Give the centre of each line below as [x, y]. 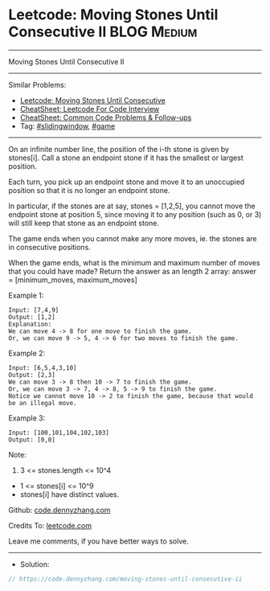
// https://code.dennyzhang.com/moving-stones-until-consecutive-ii [125, 579]
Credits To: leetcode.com [50, 525]
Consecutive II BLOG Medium [103, 32]
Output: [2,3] [32, 375]
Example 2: [27, 353]
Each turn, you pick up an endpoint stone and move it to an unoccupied [127, 182]
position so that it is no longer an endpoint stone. [89, 190]
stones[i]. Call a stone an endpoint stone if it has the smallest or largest [126, 158]
